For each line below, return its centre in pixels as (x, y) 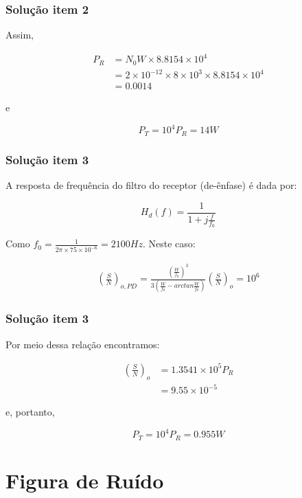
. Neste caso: (169, 244)
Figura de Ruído (85, 480)
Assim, (20, 35)
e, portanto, (30, 412)
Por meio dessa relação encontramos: (83, 344)
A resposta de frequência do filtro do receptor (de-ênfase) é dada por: (151, 185)
